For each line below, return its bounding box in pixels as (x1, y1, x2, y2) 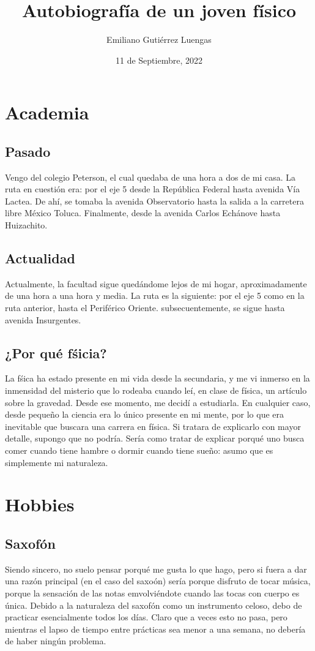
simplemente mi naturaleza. (5, 456, 108, 468)
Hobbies (5, 492, 75, 517)
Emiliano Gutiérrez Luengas (106, 33, 212, 46)
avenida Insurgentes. (5, 313, 81, 326)
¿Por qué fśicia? (5, 343, 107, 362)
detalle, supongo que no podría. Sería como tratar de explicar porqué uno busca (5, 432, 305, 445)
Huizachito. (5, 219, 48, 231)
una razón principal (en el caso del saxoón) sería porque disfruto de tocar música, (5, 574, 311, 587)
